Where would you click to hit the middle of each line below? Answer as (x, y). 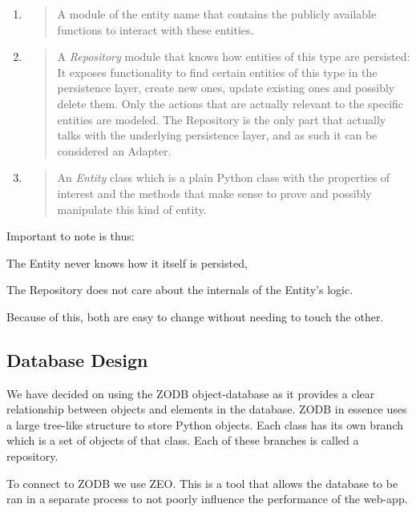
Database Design (77, 359)
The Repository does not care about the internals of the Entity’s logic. (180, 290)
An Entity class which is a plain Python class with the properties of (224, 177)
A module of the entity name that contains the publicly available (217, 14)
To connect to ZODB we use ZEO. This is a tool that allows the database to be (202, 483)
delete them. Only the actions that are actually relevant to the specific (230, 103)
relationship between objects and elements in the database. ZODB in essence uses (207, 409)
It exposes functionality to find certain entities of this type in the (217, 72)
